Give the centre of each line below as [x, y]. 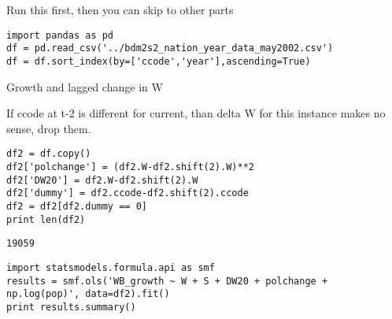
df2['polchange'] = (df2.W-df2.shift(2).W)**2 [130, 167]
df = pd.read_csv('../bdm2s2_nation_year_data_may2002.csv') [170, 48]
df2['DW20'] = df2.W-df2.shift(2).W [102, 180]
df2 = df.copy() [49, 154]
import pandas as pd [60, 35]
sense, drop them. [49, 128]
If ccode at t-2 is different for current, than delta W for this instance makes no [196, 113]
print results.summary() [71, 307]
